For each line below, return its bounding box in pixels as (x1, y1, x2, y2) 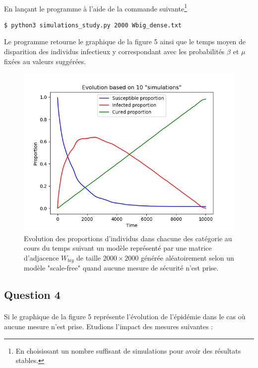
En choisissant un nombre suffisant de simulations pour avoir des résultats (15, 345, 241, 356)
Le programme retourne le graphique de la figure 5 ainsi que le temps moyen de (4, 36, 246, 47)
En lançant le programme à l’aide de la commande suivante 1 (4, 1, 188, 13)
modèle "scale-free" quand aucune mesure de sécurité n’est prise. (24, 263, 219, 273)
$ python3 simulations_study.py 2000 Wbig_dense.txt (4, 21, 182, 29)
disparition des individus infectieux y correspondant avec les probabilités (4, 46, 225, 57)
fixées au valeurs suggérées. (4, 56, 86, 66)
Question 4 (4, 287, 61, 302)
